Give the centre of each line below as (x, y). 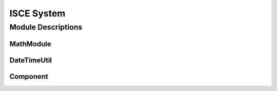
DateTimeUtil (31, 60)
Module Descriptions (46, 27)
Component (29, 76)
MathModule (30, 44)
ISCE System (37, 13)
